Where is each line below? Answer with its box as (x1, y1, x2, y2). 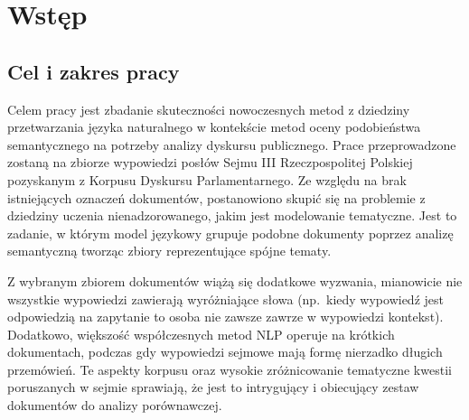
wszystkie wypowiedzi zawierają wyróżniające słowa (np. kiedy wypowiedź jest (7, 289, 444, 308)
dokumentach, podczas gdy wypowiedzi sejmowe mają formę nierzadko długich (7, 342, 443, 361)
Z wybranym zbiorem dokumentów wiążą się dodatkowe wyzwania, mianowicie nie (7, 271, 463, 290)
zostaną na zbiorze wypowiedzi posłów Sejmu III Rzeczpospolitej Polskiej (7, 153, 413, 172)
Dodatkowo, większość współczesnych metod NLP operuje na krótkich (7, 324, 395, 343)
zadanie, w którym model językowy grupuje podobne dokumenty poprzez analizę (7, 223, 454, 242)
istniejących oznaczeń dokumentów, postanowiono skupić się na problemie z (7, 188, 426, 207)
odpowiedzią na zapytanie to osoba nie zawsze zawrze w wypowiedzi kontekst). (7, 307, 444, 326)
